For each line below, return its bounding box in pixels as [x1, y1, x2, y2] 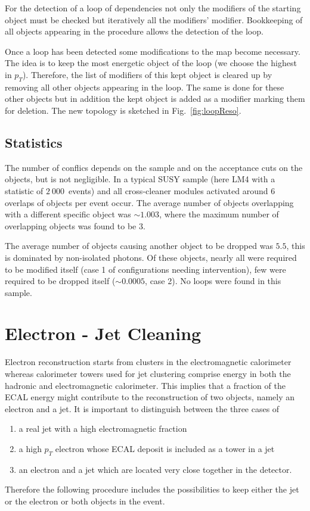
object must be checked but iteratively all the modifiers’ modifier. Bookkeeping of [5, 13, 303, 26]
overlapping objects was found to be [5, 219, 137, 232]
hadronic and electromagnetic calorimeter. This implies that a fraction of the [5, 379, 286, 391]
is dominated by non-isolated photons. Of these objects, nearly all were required [5, 251, 297, 263]
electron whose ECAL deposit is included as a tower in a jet [55, 442, 275, 454]
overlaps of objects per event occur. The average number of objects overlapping [5, 196, 294, 208]
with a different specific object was [5, 208, 131, 220]
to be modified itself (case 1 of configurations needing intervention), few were [5, 263, 286, 275]
